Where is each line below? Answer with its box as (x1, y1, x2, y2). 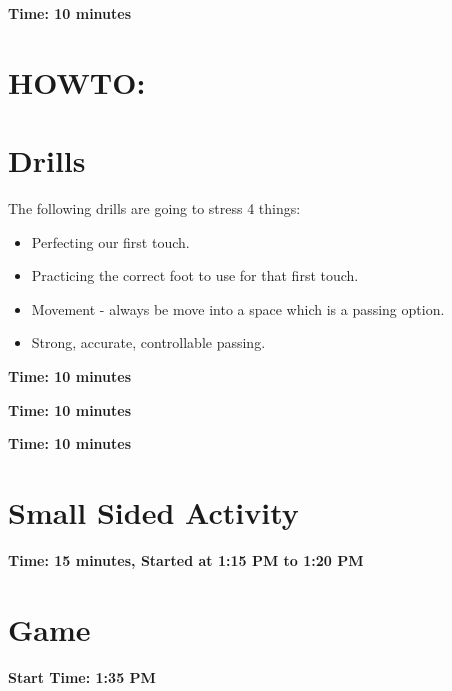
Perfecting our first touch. (31, 231, 190, 252)
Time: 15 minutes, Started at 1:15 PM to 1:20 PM (8, 549, 364, 570)
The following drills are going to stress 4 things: (8, 198, 301, 219)
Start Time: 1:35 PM (8, 666, 156, 687)
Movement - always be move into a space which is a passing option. (31, 298, 445, 319)
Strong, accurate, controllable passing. (31, 332, 266, 353)
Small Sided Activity (8, 492, 299, 533)
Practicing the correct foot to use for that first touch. (31, 265, 359, 286)
